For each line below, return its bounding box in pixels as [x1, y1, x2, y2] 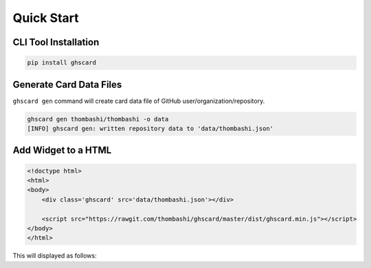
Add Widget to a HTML [12, 145, 112, 156]
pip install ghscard [27, 59, 96, 66]
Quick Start [12, 10, 79, 25]
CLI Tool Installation [12, 36, 100, 48]
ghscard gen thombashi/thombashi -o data [27, 115, 169, 123]
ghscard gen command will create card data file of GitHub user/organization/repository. [12, 97, 265, 105]
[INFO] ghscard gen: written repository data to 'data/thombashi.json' [27, 125, 274, 133]
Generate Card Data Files [12, 79, 122, 90]
